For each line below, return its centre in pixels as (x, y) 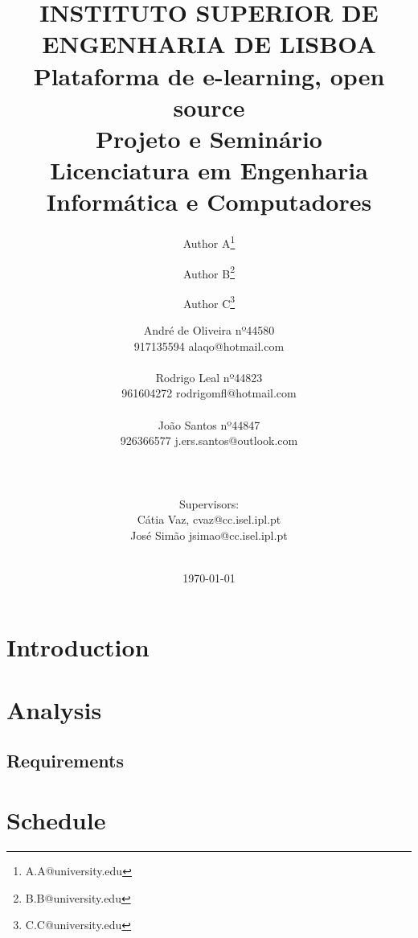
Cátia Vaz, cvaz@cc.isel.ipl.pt (209, 519)
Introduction (78, 646)
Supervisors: (209, 503)
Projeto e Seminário (209, 138)
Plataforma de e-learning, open (209, 75)
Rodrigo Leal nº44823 (209, 377)
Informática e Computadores (209, 202)
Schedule (56, 820)
